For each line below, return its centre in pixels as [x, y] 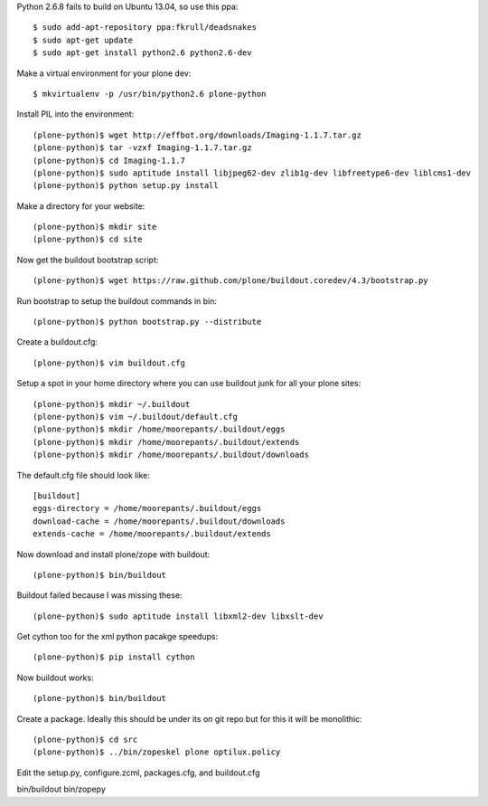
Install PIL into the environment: [75, 114]
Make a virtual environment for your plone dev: [104, 73]
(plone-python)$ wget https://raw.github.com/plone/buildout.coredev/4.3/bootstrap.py [230, 281]
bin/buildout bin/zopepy [61, 789]
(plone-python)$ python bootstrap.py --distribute [147, 322]
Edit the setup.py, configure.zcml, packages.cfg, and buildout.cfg [138, 773]
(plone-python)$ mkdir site [95, 227]
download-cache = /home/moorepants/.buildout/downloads [159, 521]
